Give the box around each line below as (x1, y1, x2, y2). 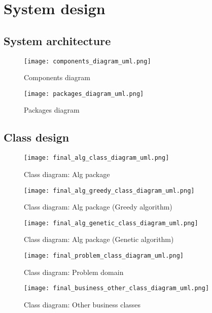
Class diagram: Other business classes (24, 299, 141, 309)
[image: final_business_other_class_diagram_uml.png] (24, 285, 209, 292)
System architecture (4, 32, 111, 48)
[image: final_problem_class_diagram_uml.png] (24, 252, 184, 260)
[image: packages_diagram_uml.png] (24, 90, 144, 97)
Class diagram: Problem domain (24, 266, 124, 277)
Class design (4, 129, 69, 145)
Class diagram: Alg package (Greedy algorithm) (24, 201, 172, 212)
